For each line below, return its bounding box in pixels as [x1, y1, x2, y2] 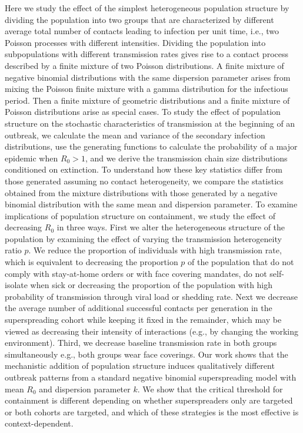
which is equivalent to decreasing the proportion [5, 256, 178, 268]
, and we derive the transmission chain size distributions [85, 151, 288, 164]
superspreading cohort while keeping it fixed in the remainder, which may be [5, 313, 282, 326]
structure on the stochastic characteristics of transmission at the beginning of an [5, 117, 295, 129]
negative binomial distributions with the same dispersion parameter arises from [5, 71, 291, 83]
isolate [5, 279, 28, 291]
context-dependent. [5, 417, 74, 429]
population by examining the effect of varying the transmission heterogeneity [5, 232, 282, 244]
